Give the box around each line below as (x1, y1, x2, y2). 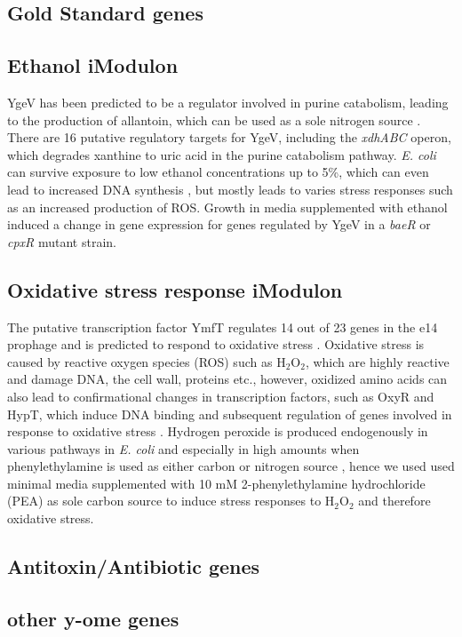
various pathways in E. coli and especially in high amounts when (7, 439, 360, 458)
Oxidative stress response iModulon (7, 275, 343, 303)
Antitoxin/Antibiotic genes (7, 553, 260, 580)
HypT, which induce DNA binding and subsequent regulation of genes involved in (7, 404, 452, 423)
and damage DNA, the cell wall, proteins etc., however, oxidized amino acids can (7, 370, 448, 388)
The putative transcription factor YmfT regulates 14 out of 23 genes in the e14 (7, 317, 438, 336)
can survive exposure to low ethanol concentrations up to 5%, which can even (7, 163, 429, 181)
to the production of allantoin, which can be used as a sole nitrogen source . (7, 110, 421, 129)
